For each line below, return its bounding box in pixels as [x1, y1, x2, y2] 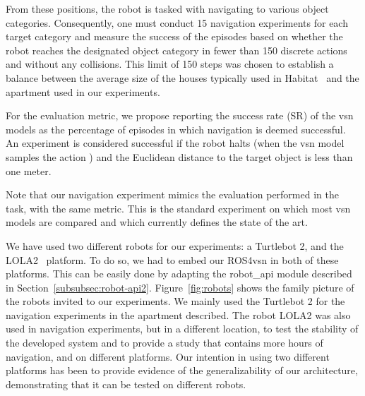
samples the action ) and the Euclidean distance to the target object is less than [6, 149, 353, 164]
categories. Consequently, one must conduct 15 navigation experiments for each [6, 15, 348, 30]
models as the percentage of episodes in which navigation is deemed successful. [6, 121, 346, 136]
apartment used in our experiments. [6, 84, 160, 99]
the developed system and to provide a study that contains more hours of [6, 335, 323, 350]
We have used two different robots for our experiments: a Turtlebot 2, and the [6, 238, 344, 253]
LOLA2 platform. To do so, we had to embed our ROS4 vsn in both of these [6, 252, 339, 267]
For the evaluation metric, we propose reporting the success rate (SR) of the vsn [6, 108, 354, 123]
